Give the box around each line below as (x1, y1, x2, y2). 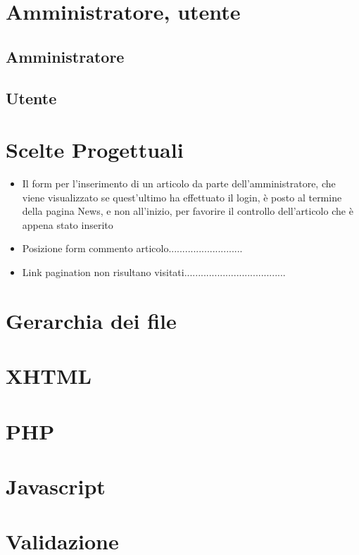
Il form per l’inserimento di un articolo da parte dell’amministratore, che (22, 176, 336, 191)
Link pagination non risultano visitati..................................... (22, 265, 286, 280)
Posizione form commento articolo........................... (22, 241, 243, 256)
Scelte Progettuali (6, 135, 184, 164)
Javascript (6, 471, 106, 500)
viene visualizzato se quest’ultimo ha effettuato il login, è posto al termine (22, 189, 342, 204)
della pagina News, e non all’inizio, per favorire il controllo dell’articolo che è (22, 204, 353, 218)
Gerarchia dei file (6, 306, 177, 335)
